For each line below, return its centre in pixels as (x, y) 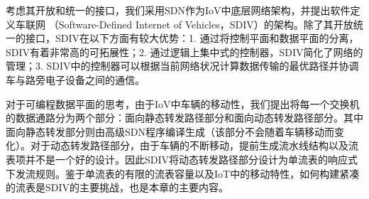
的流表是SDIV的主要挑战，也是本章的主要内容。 (117, 187)
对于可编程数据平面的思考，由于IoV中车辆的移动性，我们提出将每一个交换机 (183, 103)
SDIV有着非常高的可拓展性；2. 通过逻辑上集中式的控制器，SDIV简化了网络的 (184, 52)
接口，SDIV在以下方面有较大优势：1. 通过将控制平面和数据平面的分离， (192, 38)
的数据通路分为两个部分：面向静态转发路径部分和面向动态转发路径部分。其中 (184, 118)
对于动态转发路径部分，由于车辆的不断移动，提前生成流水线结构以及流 (194, 145)
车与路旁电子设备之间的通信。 (75, 79)
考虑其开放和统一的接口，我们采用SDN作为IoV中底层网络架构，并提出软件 (178, 10)
